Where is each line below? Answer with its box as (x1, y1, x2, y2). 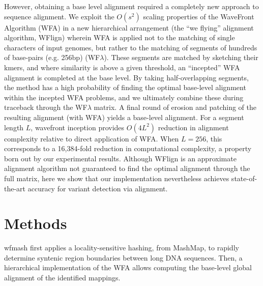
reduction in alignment (158, 122, 229, 132)
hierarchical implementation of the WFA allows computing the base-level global (4, 262, 252, 273)
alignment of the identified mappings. (4, 272, 121, 282)
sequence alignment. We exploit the (4, 11, 114, 21)
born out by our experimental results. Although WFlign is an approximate (4, 153, 237, 163)
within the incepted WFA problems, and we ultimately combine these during (4, 92, 244, 102)
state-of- (231, 173, 257, 183)
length (4, 122, 24, 132)
